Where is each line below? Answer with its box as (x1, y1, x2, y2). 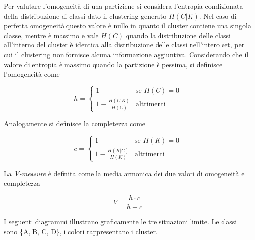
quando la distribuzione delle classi (126, 30, 231, 40)
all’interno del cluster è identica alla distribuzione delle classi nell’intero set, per (4, 40, 245, 50)
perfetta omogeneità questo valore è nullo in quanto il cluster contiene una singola (4, 20, 252, 31)
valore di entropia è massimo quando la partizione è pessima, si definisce (4, 59, 223, 69)
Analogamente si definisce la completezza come (4, 118, 146, 128)
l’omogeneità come (4, 69, 60, 79)
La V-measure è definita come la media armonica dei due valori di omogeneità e (4, 168, 245, 178)
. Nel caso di (199, 10, 237, 21)
